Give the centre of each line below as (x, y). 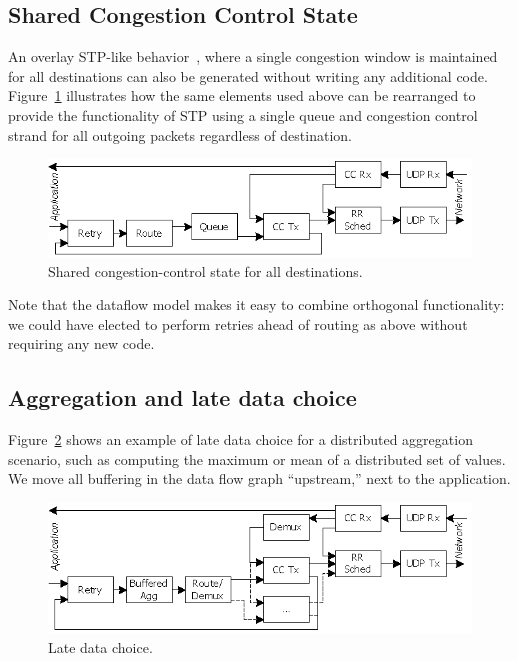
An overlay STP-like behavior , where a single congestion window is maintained (253, 56)
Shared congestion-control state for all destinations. (205, 270)
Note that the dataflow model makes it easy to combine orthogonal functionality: (256, 304)
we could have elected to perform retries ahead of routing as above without (238, 323)
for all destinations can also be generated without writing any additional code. (248, 75)
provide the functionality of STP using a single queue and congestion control (243, 114)
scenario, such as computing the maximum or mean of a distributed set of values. (257, 458)
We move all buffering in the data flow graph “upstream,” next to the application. (259, 478)
